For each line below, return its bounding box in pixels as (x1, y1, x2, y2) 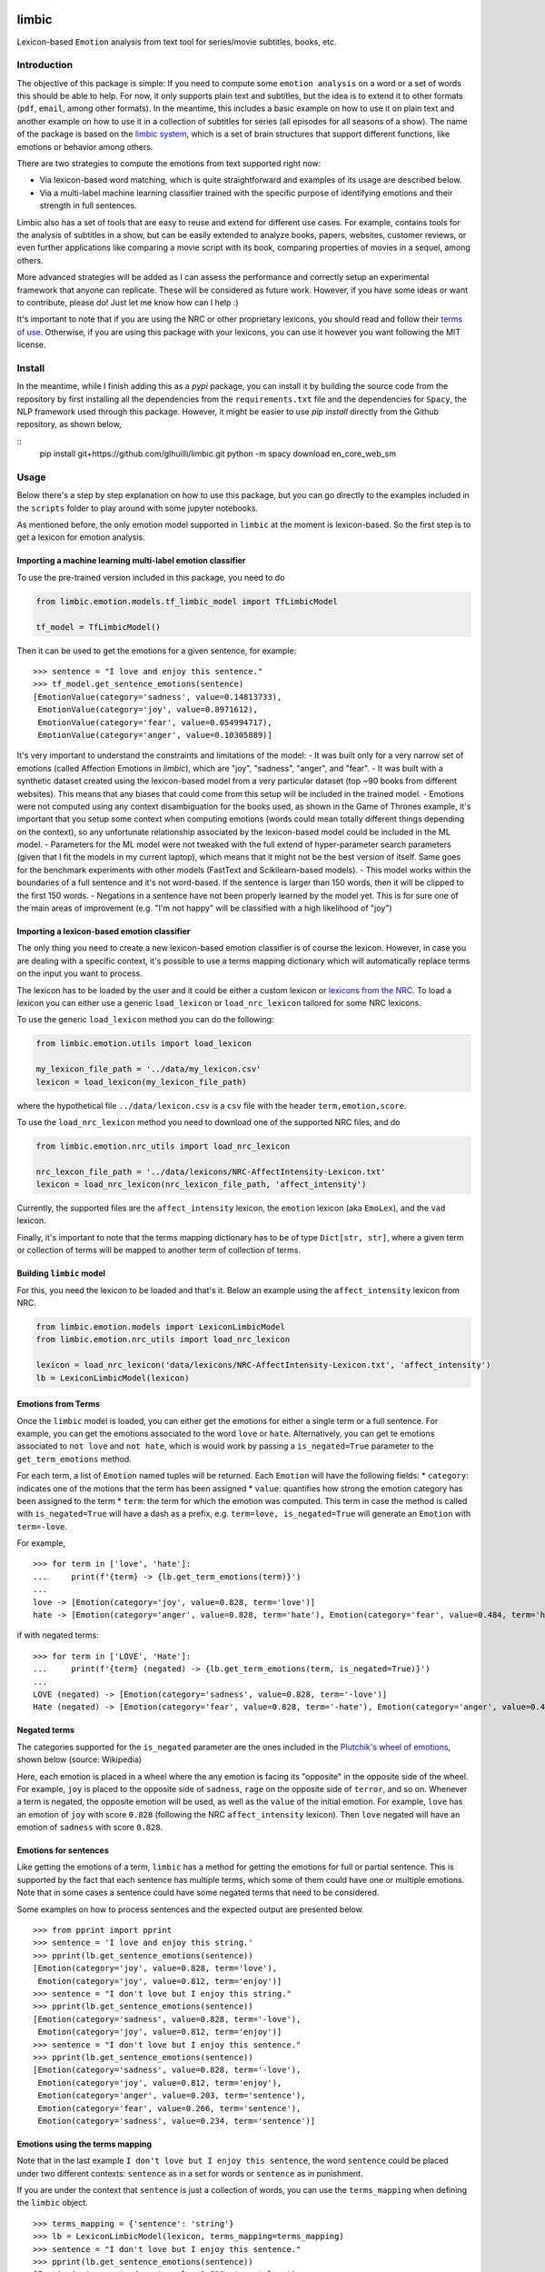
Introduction (16, 59, 73, 72)
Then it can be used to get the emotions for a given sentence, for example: (16, 645, 297, 656)
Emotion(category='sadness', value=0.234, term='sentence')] (37, 2116, 316, 2126)
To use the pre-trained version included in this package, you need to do (16, 572, 285, 583)
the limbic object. (16, 2197, 88, 2208)
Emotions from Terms (16, 1399, 100, 1410)
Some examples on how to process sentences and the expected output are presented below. (16, 1904, 365, 1915)
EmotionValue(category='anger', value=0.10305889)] (37, 730, 272, 740)
